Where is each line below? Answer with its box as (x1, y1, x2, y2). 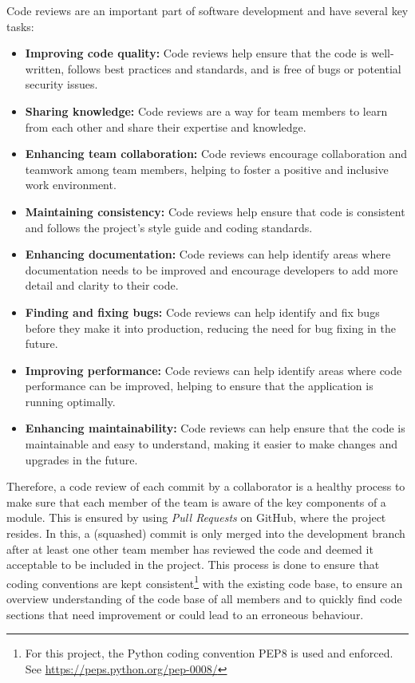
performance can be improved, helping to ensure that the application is (25, 377, 373, 394)
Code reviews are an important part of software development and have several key (6, 2, 409, 18)
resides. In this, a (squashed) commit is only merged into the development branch (6, 525, 405, 542)
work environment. (25, 176, 117, 193)
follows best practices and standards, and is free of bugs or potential (67, 60, 401, 77)
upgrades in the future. (25, 451, 138, 468)
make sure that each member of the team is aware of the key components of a (6, 493, 386, 510)
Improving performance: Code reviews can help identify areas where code (25, 361, 402, 378)
